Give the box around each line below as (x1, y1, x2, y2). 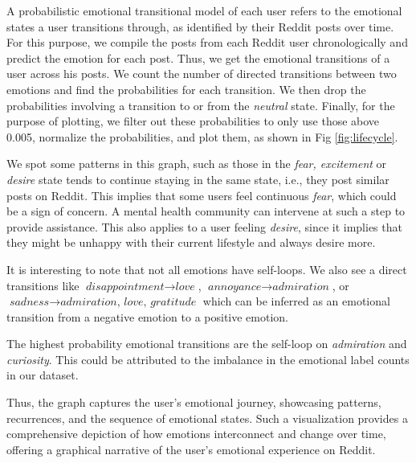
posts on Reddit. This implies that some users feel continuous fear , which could (6, 186, 397, 203)
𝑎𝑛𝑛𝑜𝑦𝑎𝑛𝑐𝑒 (208, 281, 262, 293)
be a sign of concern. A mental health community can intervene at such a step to (6, 203, 406, 219)
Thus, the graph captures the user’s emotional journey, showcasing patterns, (6, 394, 381, 411)
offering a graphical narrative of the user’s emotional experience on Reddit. (6, 440, 376, 457)
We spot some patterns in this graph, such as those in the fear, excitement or (6, 155, 387, 172)
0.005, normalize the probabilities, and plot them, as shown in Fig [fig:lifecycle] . (6, 128, 398, 145)
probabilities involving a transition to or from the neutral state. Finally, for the (6, 96, 395, 113)
